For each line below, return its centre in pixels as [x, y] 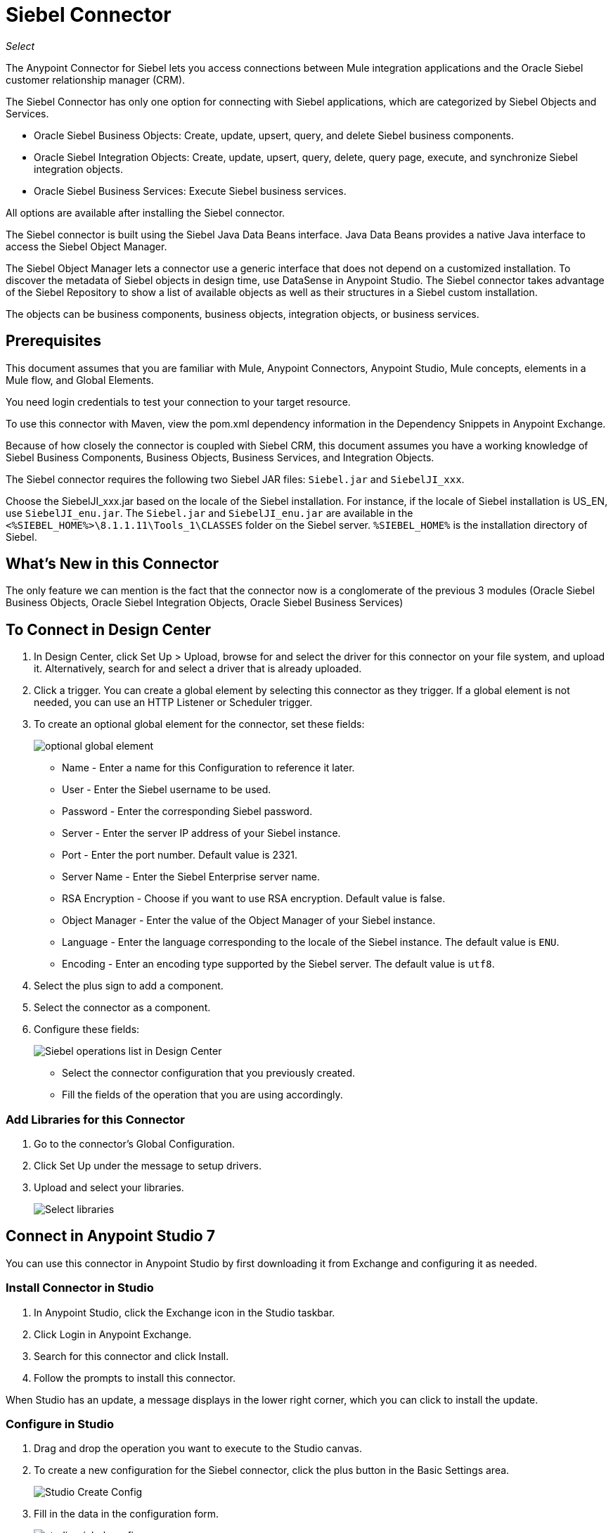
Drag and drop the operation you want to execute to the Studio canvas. [198, 1449]
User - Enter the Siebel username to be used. [167, 790]
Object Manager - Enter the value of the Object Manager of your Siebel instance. [249, 921]
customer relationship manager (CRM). [96, 79]
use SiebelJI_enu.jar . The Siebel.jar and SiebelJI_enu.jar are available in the [209, 513]
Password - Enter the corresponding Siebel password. [187, 812]
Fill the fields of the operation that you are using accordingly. [202, 1095]
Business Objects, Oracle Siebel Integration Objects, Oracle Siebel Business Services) [205, 603]
